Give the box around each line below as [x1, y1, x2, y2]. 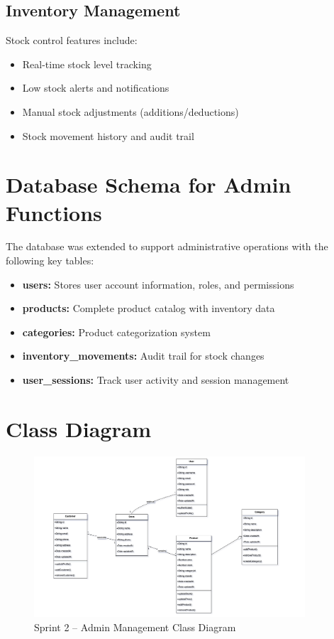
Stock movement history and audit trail [22, 128, 194, 143]
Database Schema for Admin [6, 170, 291, 199]
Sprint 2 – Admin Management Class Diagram [34, 619, 236, 634]
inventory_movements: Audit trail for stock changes [22, 348, 265, 363]
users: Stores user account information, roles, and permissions [22, 276, 294, 291]
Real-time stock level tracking [22, 56, 152, 71]
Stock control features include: [6, 33, 138, 48]
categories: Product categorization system [22, 324, 211, 339]
